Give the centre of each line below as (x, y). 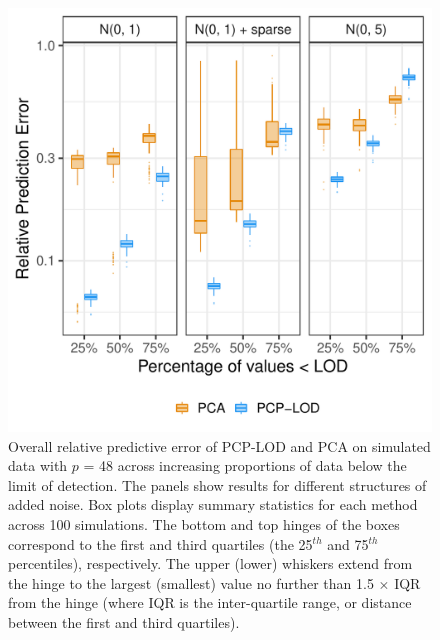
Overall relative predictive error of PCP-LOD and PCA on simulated (219, 445)
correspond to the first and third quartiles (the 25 (160, 543)
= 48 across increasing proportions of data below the (245, 465)
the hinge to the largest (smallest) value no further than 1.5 (191, 582)
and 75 (348, 543)
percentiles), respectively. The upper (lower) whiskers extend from (210, 563)
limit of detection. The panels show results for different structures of (217, 484)
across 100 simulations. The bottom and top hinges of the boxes (204, 523)
